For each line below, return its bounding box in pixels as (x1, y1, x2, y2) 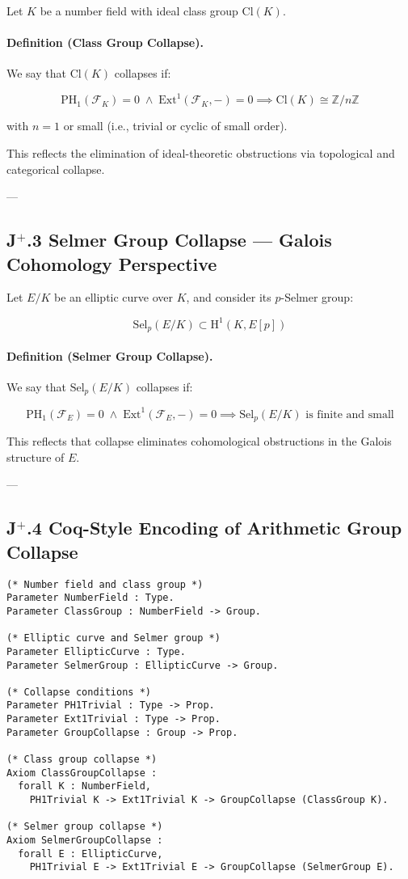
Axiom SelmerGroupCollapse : (6, 835, 163, 847)
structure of (6, 448, 65, 465)
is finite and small (305, 408, 394, 420)
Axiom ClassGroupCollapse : (6, 767, 158, 779)
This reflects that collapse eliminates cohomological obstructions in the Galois (6, 433, 392, 450)
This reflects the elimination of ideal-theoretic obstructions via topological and (6, 145, 395, 162)
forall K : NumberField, (18, 780, 151, 792)
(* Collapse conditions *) (6, 686, 151, 698)
